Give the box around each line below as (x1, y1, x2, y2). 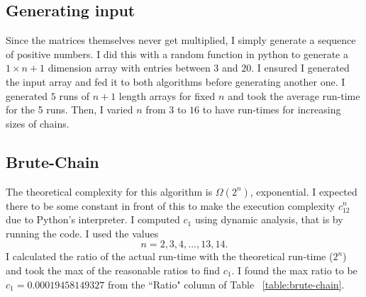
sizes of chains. (6, 116, 70, 130)
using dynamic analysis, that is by (194, 212, 343, 227)
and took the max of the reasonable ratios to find (6, 262, 221, 277)
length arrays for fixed (118, 88, 216, 103)
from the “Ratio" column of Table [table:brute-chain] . (107, 276, 345, 291)
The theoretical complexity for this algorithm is (6, 184, 213, 198)
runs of (59, 88, 89, 103)
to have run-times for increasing (202, 102, 341, 117)
